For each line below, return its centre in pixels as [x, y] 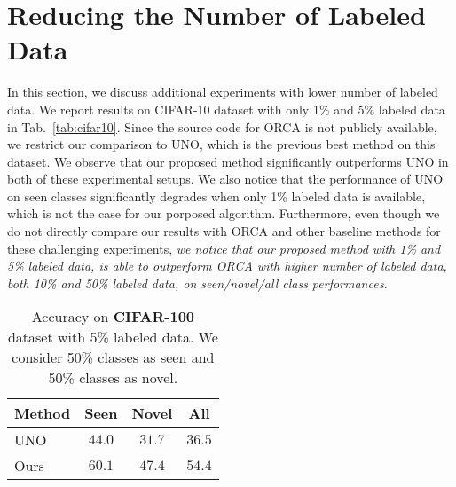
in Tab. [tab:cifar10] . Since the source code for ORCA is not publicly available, [222, 126]
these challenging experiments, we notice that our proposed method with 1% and [224, 248]
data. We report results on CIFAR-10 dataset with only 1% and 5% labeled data [226, 109]
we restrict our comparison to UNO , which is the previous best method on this [221, 144]
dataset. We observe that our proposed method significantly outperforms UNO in [228, 161]
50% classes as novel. [113, 378]
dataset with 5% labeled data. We [113, 337]
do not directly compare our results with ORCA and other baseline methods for [224, 231]
